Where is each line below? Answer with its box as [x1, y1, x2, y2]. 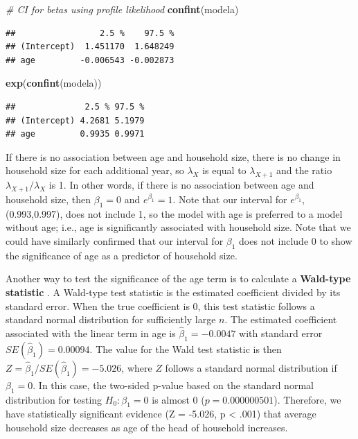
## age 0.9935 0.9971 [6, 129, 145, 139]
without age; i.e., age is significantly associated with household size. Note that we [6, 220, 351, 234]
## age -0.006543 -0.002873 [6, 55, 174, 65]
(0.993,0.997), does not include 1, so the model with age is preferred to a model [6, 206, 343, 221]
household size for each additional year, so [6, 163, 184, 178]
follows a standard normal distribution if [165, 360, 337, 375]
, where [121, 360, 152, 375]
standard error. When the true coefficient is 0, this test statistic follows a [6, 298, 315, 313]
